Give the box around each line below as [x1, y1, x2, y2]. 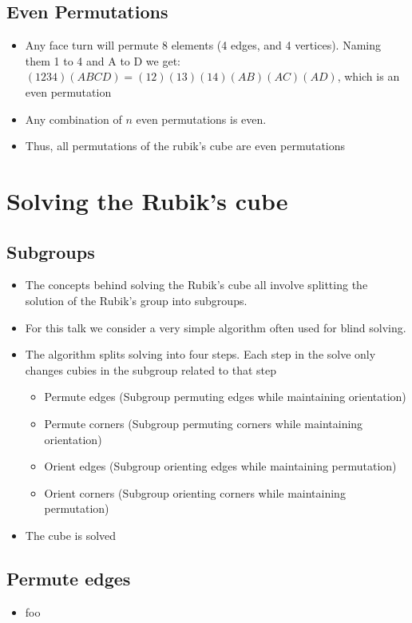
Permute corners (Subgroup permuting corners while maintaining [44, 415, 363, 431]
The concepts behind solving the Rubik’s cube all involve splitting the [25, 276, 368, 293]
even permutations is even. [136, 110, 267, 127]
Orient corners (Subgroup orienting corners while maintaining [44, 484, 346, 501]
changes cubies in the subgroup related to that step [25, 361, 277, 378]
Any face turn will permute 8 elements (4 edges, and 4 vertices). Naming [25, 37, 381, 54]
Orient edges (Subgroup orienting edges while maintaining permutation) [44, 458, 397, 474]
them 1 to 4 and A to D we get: [25, 52, 181, 69]
